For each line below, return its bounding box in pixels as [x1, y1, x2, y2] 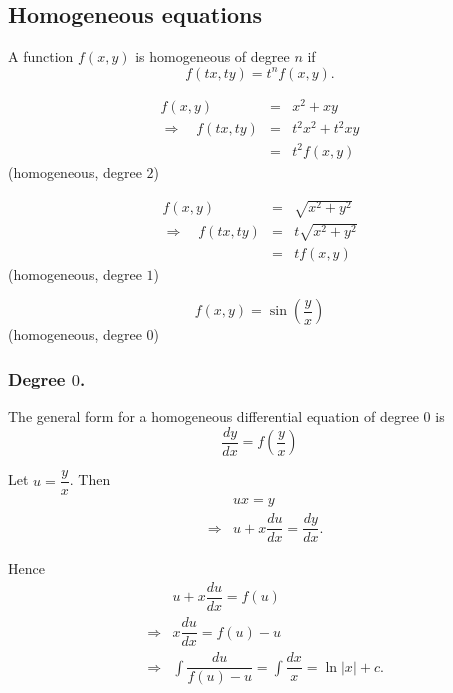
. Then [69, 469, 111, 490]
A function [8, 46, 74, 67]
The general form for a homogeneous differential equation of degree [8, 406, 419, 427]
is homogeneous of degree [135, 46, 290, 67]
